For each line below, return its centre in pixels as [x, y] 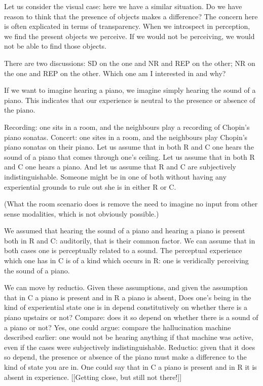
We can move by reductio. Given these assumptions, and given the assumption [126, 287]
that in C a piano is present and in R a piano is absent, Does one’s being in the [128, 297]
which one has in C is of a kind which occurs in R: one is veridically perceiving [126, 260]
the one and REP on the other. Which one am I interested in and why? [115, 73]
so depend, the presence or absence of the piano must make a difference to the [125, 357]
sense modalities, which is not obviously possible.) [82, 213]
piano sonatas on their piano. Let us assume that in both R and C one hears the [129, 147]
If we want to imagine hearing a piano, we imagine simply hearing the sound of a [130, 90]
